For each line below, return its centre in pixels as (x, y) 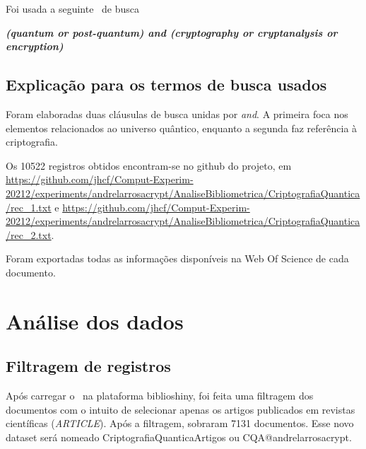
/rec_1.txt (29, 207)
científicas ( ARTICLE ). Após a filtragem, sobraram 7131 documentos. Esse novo (180, 423)
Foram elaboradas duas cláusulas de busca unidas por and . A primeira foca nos (177, 113)
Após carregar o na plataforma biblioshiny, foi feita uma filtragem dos (160, 396)
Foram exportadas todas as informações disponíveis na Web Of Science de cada (177, 258)
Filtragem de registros (88, 366)
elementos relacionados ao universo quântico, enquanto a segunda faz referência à (182, 128)
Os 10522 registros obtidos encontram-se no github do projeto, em (149, 165)
